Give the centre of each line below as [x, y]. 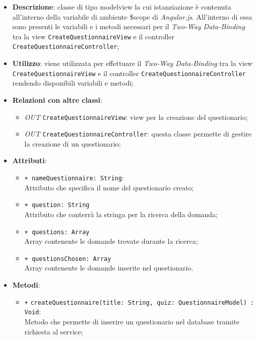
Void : [33, 312]
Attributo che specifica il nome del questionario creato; [109, 187]
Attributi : [29, 160]
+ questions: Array [57, 232]
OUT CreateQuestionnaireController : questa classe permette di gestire [138, 134]
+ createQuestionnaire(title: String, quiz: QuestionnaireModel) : [139, 302]
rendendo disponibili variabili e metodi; [73, 83]
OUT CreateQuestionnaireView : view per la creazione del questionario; [136, 117]
